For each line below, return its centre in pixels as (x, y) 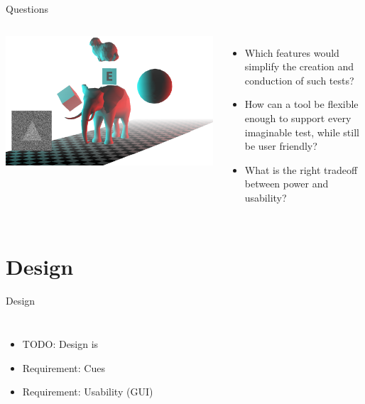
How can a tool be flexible (301, 104)
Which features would (292, 52)
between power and (287, 184)
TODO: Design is (60, 344)
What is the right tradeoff (301, 169)
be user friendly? (281, 146)
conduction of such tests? (299, 80)
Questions (27, 9)
